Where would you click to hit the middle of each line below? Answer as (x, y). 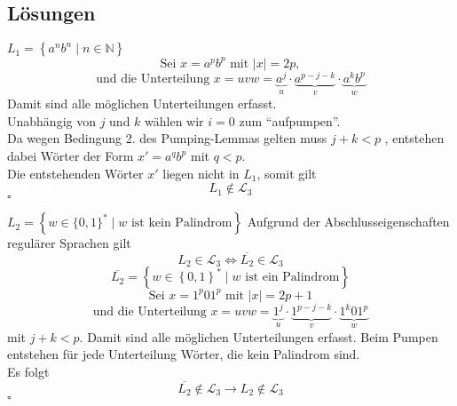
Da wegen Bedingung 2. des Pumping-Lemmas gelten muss (167, 138)
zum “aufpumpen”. (290, 120)
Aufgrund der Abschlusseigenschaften (348, 222)
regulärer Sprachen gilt (69, 243)
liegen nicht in (201, 173)
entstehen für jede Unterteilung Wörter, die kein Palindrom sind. (184, 354)
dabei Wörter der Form (71, 155)
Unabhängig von (51, 120)
